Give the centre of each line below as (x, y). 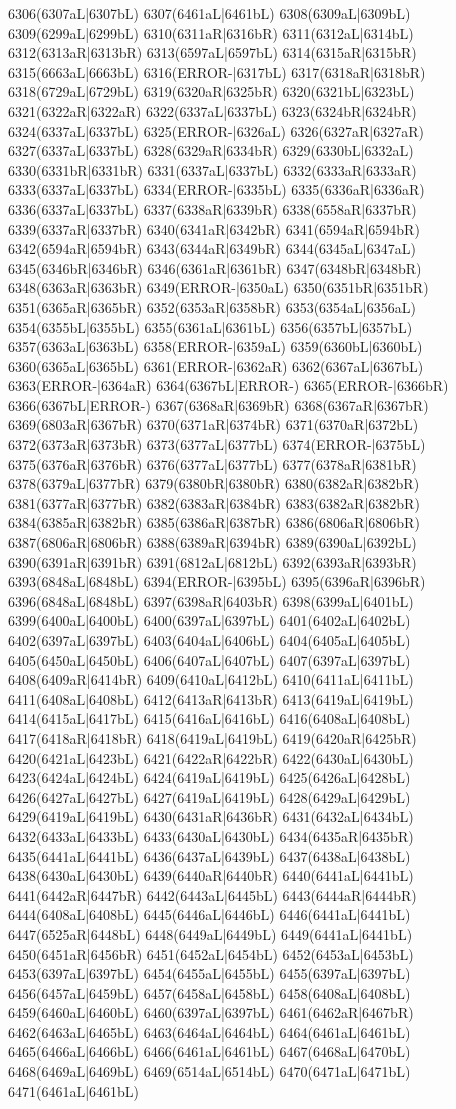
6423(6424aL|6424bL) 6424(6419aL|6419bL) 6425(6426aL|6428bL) (209, 777)
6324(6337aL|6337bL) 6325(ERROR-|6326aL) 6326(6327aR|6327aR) (216, 130)
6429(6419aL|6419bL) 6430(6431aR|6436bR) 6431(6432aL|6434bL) (211, 816)
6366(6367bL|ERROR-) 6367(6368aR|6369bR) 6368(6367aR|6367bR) (218, 404)
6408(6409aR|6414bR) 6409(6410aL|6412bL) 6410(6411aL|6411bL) (211, 679)
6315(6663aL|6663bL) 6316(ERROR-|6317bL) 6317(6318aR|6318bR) (217, 71)
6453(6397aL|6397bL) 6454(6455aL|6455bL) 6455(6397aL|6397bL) (209, 973)
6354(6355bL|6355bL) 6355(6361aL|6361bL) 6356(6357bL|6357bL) (210, 326)
